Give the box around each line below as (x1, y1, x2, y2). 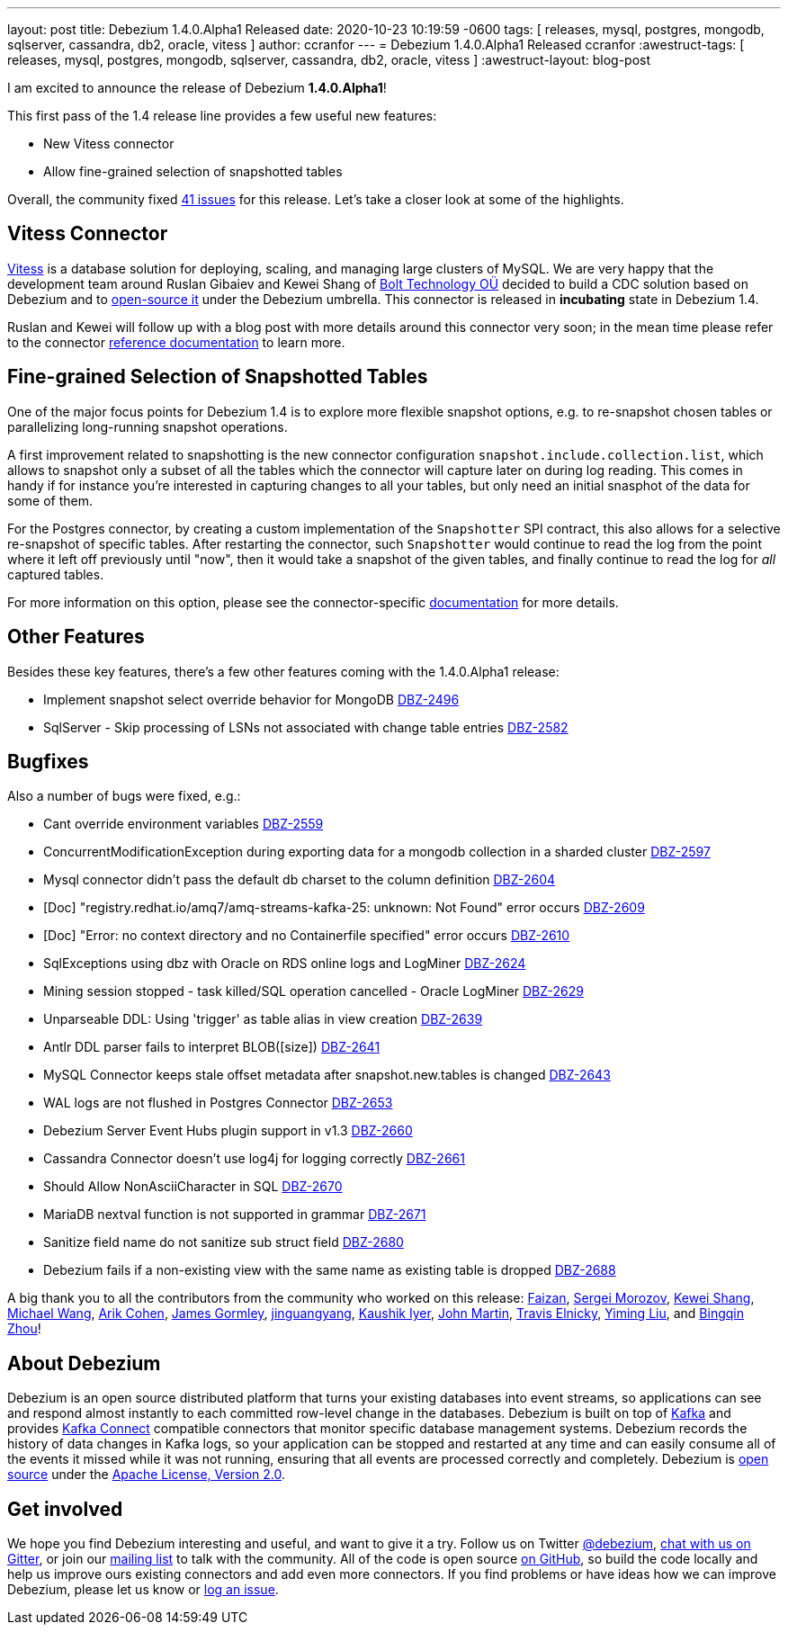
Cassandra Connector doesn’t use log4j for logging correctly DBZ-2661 (43, 1151, 465, 1167)
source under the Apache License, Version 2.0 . (7, 1466, 286, 1483)
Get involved (7, 1497, 123, 1520)
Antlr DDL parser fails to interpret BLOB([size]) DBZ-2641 (43, 1039, 381, 1055)
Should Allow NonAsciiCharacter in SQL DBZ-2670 (43, 1179, 343, 1195)
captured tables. (7, 566, 104, 582)
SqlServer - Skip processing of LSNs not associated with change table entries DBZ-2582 (43, 719, 569, 735)
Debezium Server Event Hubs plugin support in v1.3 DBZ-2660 (43, 1123, 413, 1139)
